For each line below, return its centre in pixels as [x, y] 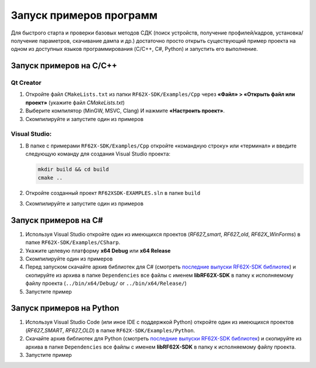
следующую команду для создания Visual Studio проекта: [98, 154]
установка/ [289, 33]
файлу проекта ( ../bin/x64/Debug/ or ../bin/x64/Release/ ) [106, 283]
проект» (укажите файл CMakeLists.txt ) [75, 102]
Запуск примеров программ [84, 15]
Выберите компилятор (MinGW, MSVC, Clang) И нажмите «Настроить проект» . [125, 111]
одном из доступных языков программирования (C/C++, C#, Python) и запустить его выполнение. [134, 49]
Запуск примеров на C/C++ [64, 66]
